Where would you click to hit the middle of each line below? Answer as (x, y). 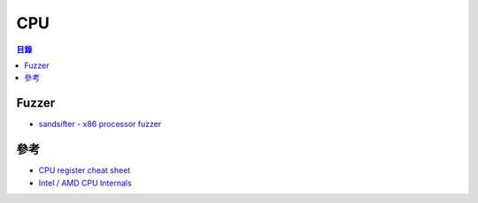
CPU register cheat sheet (85, 170)
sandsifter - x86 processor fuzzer (100, 124)
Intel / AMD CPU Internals (85, 183)
